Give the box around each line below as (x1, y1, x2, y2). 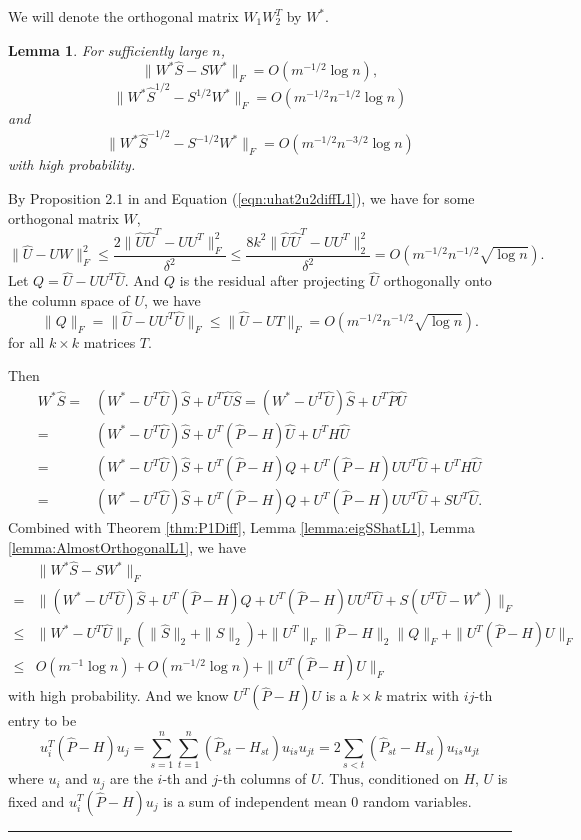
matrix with (386, 685, 460, 706)
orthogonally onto (383, 270, 492, 291)
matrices (83, 331, 136, 352)
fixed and (8, 790, 65, 811)
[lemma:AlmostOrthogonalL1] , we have (8, 536, 246, 557)
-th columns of (217, 768, 307, 789)
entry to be (8, 710, 77, 731)
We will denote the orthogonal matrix (8, 6, 239, 26)
